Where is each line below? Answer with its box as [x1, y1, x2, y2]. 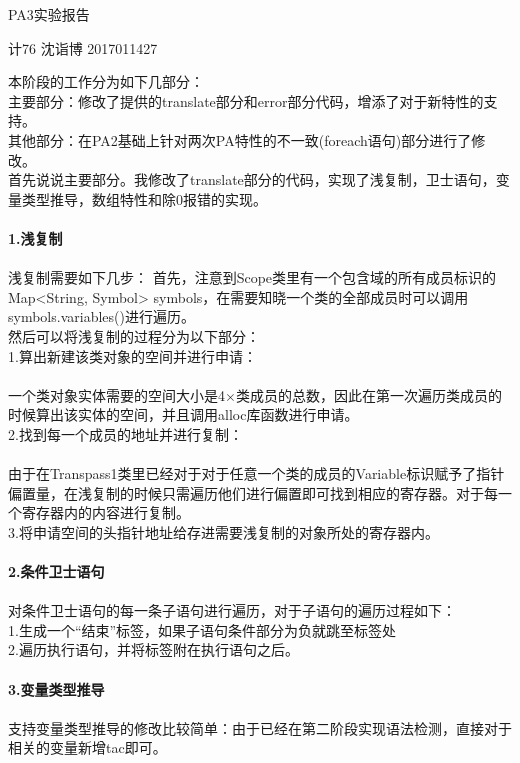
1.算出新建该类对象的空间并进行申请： [8, 345, 257, 366]
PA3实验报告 [8, 4, 90, 24]
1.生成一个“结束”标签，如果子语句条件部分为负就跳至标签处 [8, 619, 397, 640]
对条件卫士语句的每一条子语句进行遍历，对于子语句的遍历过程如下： [8, 600, 456, 621]
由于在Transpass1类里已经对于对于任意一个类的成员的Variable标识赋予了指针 [8, 463, 505, 484]
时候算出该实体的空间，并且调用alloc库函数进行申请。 [8, 404, 359, 425]
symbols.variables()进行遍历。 [8, 306, 195, 327]
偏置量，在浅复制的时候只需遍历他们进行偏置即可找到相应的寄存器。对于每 [8, 482, 498, 503]
